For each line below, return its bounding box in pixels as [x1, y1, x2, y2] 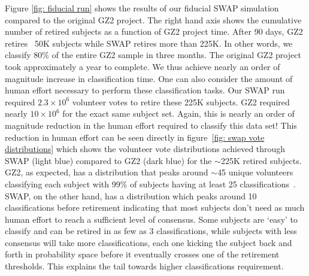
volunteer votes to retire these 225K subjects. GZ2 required [72, 95, 290, 108]
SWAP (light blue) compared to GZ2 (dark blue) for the [5, 154, 212, 166]
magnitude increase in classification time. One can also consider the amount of [5, 72, 293, 84]
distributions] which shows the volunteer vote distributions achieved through [5, 142, 286, 155]
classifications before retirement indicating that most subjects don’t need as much [5, 201, 305, 214]
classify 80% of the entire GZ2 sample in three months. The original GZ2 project [5, 48, 301, 61]
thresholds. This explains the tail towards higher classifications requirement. [5, 260, 284, 272]
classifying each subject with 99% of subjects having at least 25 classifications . [5, 177, 296, 190]
